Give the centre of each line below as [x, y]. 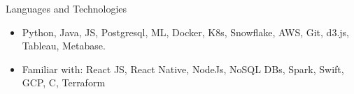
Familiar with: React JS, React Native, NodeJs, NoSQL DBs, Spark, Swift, [183, 69]
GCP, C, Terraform [64, 83]
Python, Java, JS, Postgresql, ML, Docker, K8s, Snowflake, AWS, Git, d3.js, [185, 32]
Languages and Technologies [66, 8]
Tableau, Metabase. [64, 46]
